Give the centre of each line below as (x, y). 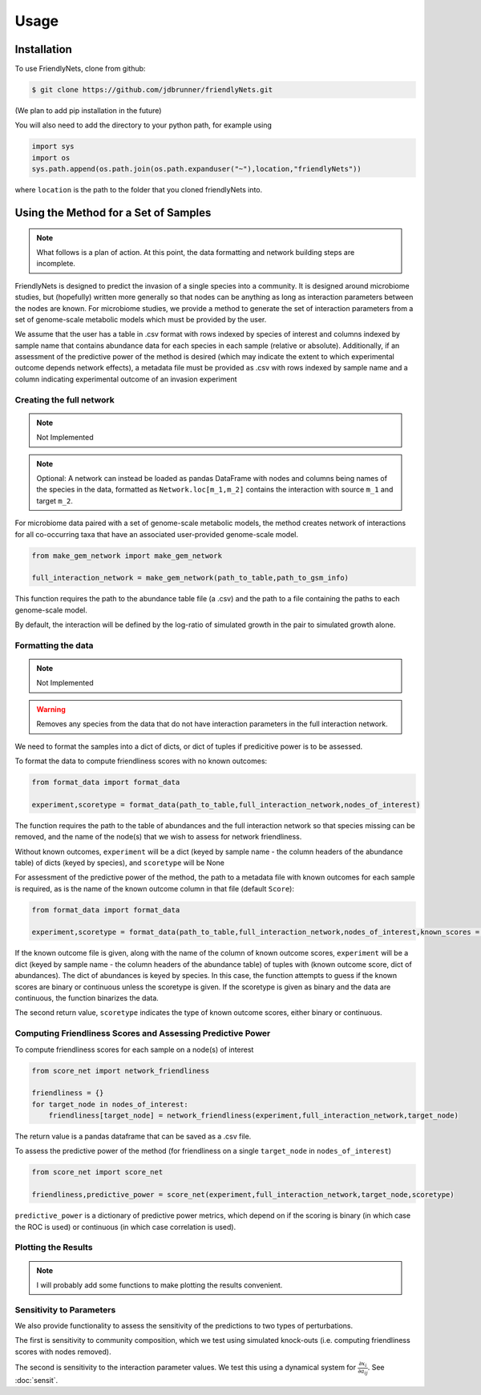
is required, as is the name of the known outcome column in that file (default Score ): (154, 888)
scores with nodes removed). (63, 1352)
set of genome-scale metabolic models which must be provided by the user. (141, 319)
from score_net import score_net (97, 1172)
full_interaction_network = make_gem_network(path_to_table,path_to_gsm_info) (190, 578)
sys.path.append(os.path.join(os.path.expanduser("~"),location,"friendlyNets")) (197, 169)
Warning (51, 709)
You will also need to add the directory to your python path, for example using (143, 125)
